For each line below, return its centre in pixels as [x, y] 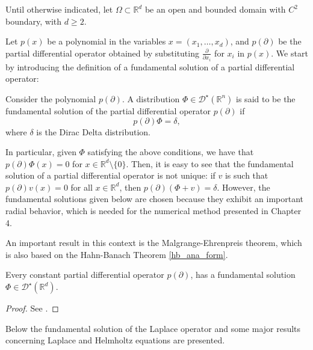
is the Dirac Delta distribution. [94, 131]
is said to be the [266, 98]
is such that [246, 175]
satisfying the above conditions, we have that [171, 152]
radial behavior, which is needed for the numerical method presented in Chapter [153, 211]
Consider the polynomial [51, 98]
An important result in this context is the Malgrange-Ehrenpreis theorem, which [154, 243]
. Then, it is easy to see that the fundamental [210, 163]
